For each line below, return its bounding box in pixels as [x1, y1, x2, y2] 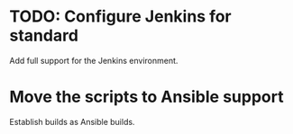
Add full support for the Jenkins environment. [9, 55, 179, 66]
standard [9, 25, 79, 46]
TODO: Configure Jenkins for [9, 6, 232, 27]
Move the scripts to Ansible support [9, 87, 284, 107]
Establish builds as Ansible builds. [9, 116, 135, 127]
